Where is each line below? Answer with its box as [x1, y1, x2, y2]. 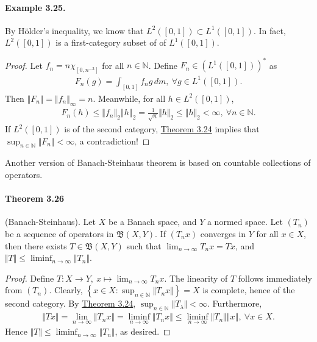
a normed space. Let [207, 215, 283, 228]
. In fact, [253, 24, 286, 37]
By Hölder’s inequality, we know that [5, 24, 144, 37]
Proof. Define [5, 271, 54, 284]
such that [126, 239, 162, 252]
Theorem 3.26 [5, 192, 64, 205]
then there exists [5, 239, 67, 252]
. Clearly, [49, 283, 83, 296]
